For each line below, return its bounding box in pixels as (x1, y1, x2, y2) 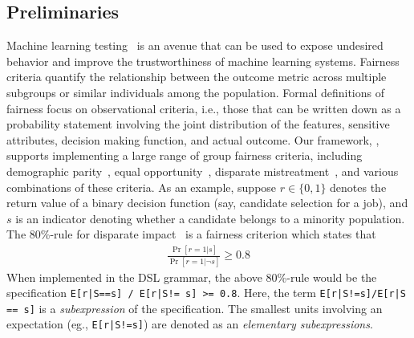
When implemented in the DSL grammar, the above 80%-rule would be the (6, 268, 377, 285)
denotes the (330, 178, 387, 195)
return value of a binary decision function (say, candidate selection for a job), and (6, 194, 408, 211)
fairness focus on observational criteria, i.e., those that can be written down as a (6, 100, 401, 116)
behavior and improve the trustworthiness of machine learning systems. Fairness (6, 52, 400, 69)
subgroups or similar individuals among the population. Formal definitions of (6, 83, 385, 100)
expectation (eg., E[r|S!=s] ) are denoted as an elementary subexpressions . (6, 316, 373, 332)
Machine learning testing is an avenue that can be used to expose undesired (6, 37, 384, 54)
